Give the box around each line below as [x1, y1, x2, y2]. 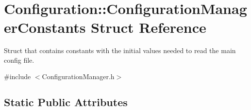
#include [4, 71, 31, 81]
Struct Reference [91, 17, 206, 37]
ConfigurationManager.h [42, 71, 115, 81]
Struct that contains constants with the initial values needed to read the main [4, 45, 236, 55]
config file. [4, 55, 34, 65]
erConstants [4, 17, 86, 37]
